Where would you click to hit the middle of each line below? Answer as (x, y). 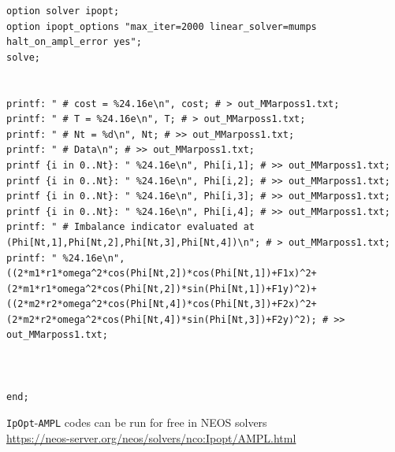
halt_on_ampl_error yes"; (74, 42)
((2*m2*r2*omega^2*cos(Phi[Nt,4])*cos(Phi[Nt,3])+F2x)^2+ (162, 304)
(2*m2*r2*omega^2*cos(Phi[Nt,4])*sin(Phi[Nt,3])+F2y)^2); (162, 319)
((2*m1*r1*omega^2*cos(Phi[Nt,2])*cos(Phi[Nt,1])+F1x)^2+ (162, 274)
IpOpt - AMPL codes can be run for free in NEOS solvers (137, 422)
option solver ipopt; (63, 11)
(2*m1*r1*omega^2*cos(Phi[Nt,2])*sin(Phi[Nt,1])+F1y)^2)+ (162, 289)
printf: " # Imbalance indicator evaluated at (130, 227)
